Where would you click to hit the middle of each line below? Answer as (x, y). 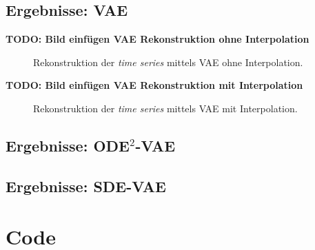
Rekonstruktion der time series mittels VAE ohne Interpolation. (168, 62)
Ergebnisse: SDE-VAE (86, 186)
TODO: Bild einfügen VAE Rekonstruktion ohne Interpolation (157, 39)
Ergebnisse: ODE (68, 145)
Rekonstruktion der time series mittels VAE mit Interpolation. (165, 108)
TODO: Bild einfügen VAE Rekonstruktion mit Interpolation (154, 85)
